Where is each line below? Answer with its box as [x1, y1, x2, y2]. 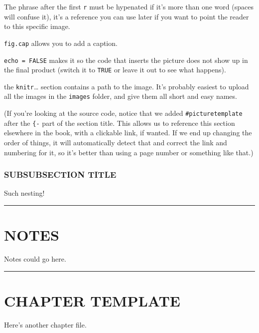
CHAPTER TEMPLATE [4, 290, 181, 311]
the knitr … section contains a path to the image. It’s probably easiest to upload [4, 81, 249, 91]
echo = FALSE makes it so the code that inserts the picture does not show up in [4, 54, 248, 65]
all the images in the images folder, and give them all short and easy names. [4, 91, 237, 101]
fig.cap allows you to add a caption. [4, 37, 118, 48]
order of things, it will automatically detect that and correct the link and [4, 137, 227, 148]
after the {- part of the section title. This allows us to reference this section [4, 117, 235, 128]
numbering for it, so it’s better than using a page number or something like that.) [4, 147, 254, 157]
